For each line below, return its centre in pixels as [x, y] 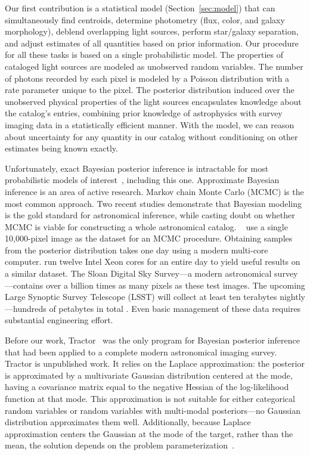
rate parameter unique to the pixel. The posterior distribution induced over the [150, 90]
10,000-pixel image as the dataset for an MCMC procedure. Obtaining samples [149, 238]
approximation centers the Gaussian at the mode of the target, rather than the [149, 433]
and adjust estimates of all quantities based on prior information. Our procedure [152, 43]
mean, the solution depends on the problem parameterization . [120, 445]
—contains [24, 285]
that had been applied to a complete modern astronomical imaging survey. [141, 352]
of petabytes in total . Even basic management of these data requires [175, 308]
